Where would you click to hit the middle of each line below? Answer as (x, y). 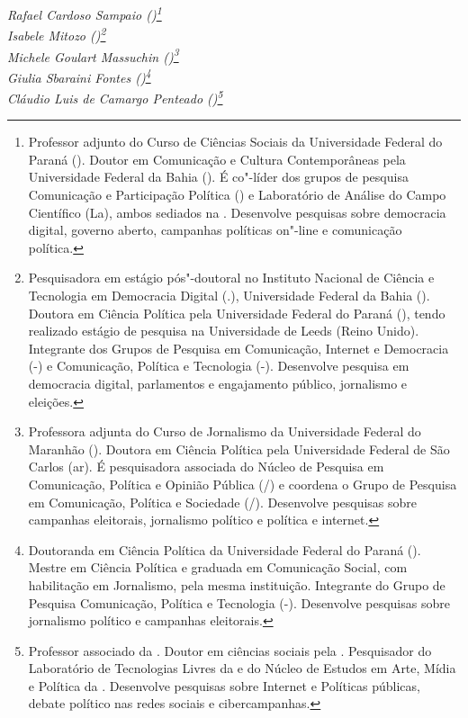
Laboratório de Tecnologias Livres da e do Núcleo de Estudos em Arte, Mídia (242, 668)
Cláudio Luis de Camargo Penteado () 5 (115, 97)
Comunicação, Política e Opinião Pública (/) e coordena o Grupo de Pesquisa (243, 484)
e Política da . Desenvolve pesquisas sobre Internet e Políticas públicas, (224, 685)
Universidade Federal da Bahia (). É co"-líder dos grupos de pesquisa (218, 177)
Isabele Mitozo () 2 (57, 34)
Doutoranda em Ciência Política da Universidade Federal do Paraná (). (225, 549)
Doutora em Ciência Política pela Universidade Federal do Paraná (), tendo (237, 313)
